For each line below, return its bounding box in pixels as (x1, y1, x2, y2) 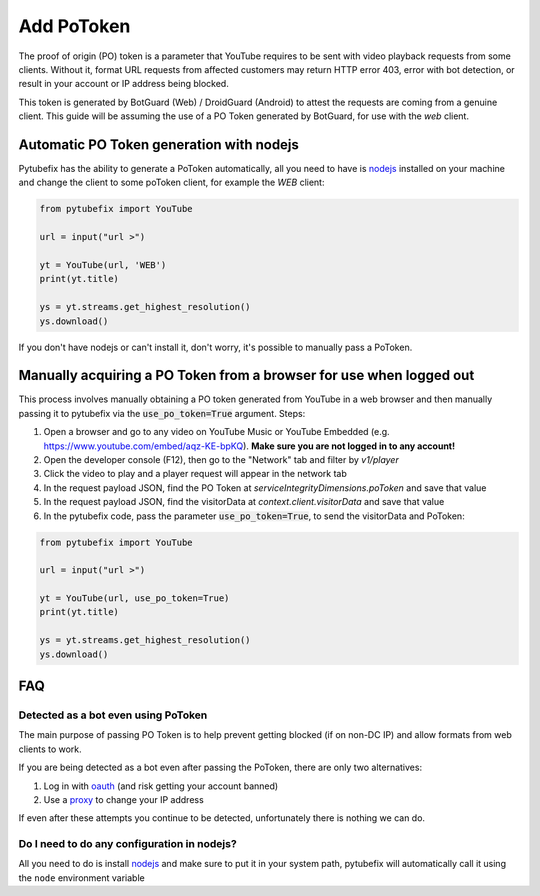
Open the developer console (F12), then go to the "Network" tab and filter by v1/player (43, 453, 399, 465)
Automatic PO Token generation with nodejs (18, 136, 300, 153)
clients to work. (18, 743, 82, 755)
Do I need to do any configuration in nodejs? (18, 837, 237, 851)
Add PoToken (18, 15, 131, 37)
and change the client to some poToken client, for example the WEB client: (18, 176, 325, 189)
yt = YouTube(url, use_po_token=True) (39, 593, 230, 604)
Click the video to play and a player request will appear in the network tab (43, 468, 347, 480)
